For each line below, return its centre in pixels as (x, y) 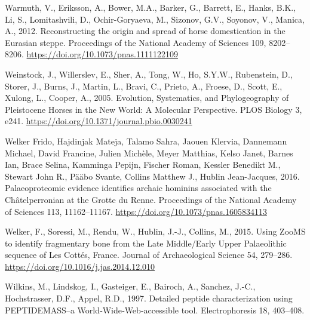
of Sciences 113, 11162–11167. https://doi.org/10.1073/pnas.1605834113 (136, 211)
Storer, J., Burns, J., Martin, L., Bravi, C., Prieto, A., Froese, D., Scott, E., (144, 86)
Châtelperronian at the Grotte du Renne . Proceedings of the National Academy (151, 199)
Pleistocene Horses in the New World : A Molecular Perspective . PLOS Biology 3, (154, 109)
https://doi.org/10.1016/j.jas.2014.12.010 (80, 266)
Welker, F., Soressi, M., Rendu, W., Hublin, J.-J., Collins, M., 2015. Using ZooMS (155, 231)
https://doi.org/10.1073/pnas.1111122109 (102, 54)
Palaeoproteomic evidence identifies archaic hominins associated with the (138, 188)
